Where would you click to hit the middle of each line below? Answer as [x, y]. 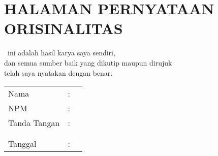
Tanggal [22, 144]
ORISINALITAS [64, 28]
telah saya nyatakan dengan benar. [58, 72]
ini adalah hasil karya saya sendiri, [61, 53]
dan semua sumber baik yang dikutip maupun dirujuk [88, 62]
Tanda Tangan [34, 123]
